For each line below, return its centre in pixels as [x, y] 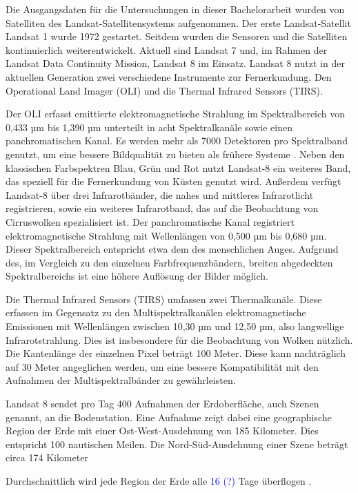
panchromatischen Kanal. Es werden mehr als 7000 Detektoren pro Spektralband [177, 141]
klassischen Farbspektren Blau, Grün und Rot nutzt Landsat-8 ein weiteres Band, [178, 167]
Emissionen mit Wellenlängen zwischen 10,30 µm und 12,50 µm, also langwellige [175, 326]
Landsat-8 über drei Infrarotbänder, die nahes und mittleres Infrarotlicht [160, 194]
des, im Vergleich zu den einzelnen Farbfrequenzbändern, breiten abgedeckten [169, 262]
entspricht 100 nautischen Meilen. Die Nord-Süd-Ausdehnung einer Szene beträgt [177, 444]
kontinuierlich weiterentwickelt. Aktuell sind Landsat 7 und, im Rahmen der [167, 49]
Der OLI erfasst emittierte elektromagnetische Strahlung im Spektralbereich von [176, 114]
